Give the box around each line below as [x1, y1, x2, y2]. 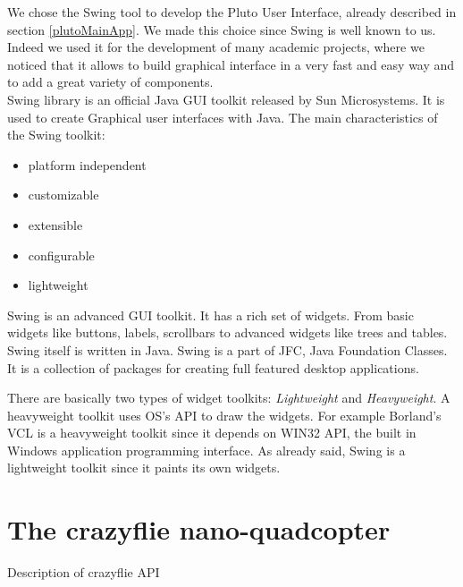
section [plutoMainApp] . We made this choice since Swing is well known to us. [7, 20, 436, 38]
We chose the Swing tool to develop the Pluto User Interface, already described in [7, 3, 457, 21]
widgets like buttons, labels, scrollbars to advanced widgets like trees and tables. [7, 323, 448, 342]
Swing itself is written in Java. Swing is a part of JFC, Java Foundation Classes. [7, 340, 448, 359]
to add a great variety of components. [7, 72, 214, 91]
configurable [28, 245, 95, 264]
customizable [28, 185, 99, 204]
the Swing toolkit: [7, 125, 105, 144]
